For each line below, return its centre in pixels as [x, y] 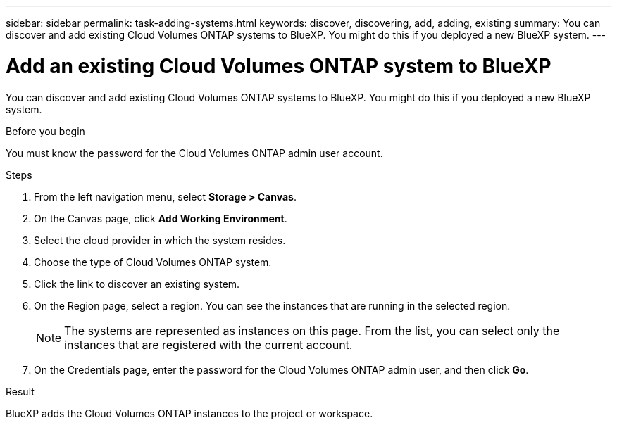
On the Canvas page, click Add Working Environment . [161, 218]
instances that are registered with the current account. [208, 344]
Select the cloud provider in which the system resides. [160, 240]
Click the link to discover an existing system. [137, 284]
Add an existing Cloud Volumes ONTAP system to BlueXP [279, 66]
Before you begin [45, 131]
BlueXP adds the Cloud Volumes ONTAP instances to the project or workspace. [189, 413]
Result [20, 391]
